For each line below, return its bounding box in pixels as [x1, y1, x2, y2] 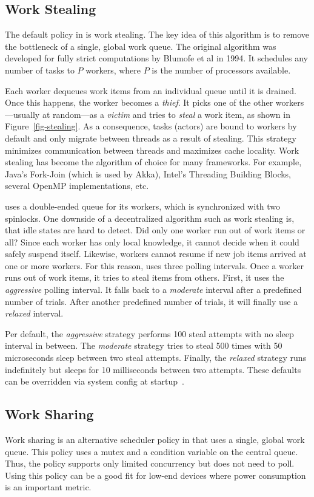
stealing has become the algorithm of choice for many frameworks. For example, [5, 156, 302, 168]
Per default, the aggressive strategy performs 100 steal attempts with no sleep [5, 327, 294, 340]
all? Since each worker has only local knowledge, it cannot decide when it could [5, 235, 299, 248]
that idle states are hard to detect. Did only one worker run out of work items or [5, 224, 306, 236]
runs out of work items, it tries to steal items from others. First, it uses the [5, 271, 284, 284]
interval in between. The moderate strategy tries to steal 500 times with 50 [5, 339, 282, 352]
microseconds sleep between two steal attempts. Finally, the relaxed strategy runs [5, 351, 307, 364]
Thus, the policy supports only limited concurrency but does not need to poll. [5, 457, 295, 470]
